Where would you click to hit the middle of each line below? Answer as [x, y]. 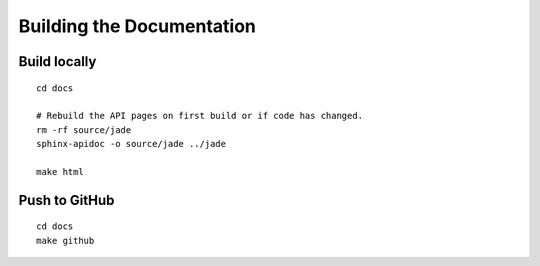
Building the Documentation [137, 26]
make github [65, 240]
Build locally [57, 61]
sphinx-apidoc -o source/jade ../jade [131, 144]
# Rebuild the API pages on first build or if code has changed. [200, 116]
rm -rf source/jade [84, 129]
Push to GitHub [66, 200]
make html [60, 171]
